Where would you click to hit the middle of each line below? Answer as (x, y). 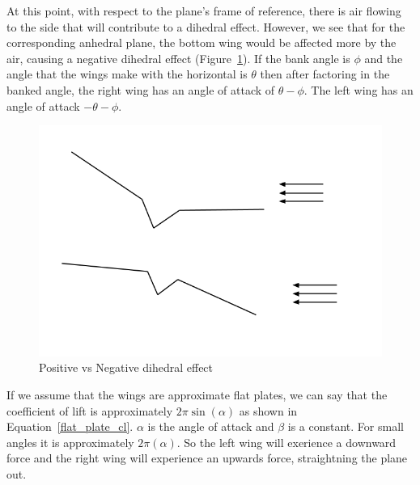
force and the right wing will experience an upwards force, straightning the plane (207, 458)
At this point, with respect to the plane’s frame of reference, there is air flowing (204, 11)
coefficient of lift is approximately (90, 410)
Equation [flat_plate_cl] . (70, 426)
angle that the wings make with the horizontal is (127, 74)
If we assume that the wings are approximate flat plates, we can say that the (197, 394)
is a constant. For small (346, 426)
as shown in (268, 410)
